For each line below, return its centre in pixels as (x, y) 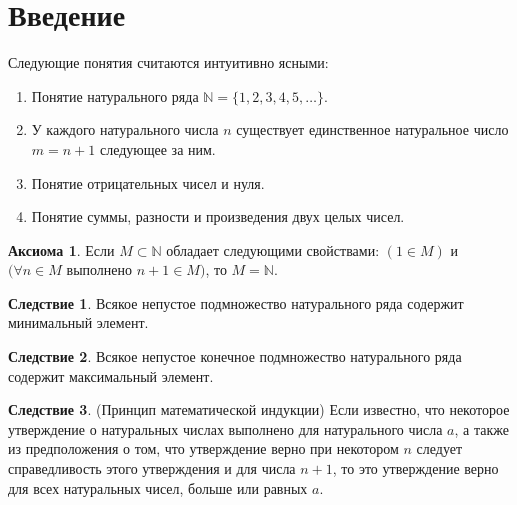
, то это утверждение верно (415, 468)
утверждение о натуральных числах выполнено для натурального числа (225, 428)
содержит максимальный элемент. (111, 375)
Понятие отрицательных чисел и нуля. (148, 182)
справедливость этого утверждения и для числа (152, 468)
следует (439, 448)
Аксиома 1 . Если (61, 249)
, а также (481, 428)
